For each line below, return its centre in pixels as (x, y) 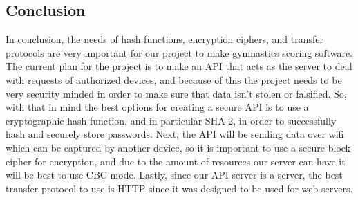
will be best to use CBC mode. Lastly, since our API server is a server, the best (174, 175)
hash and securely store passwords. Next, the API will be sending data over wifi (175, 134)
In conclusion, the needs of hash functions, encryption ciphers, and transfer (164, 39)
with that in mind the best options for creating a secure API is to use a (157, 107)
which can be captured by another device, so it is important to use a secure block (178, 147)
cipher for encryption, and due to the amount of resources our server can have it (176, 161)
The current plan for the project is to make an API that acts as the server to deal (179, 66)
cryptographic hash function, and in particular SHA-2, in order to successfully (171, 120)
